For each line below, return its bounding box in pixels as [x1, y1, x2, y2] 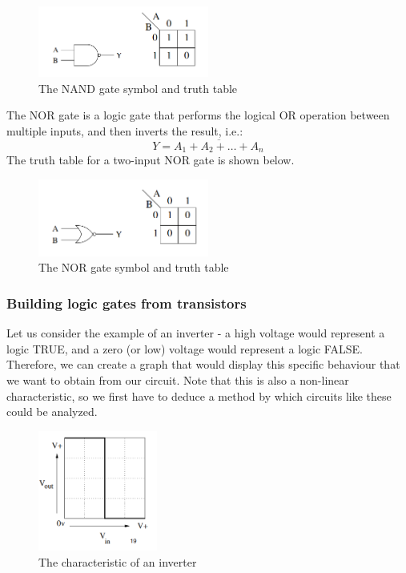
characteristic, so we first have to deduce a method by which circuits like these [6, 387, 392, 404]
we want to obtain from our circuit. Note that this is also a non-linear [6, 371, 349, 388]
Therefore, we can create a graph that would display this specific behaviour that [6, 356, 400, 373]
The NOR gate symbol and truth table [38, 259, 229, 276]
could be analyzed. [6, 403, 98, 420]
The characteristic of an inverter [38, 554, 197, 570]
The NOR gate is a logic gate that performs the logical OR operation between [6, 107, 390, 123]
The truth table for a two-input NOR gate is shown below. [6, 151, 295, 168]
